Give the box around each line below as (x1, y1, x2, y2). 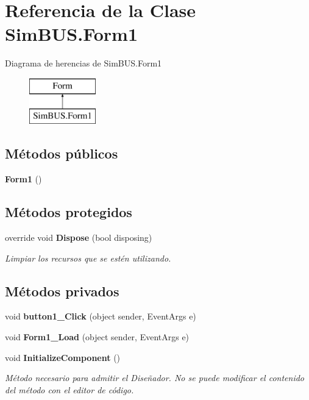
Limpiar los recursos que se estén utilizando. (5, 251, 171, 264)
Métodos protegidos (5, 202, 132, 221)
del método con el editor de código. (5, 383, 134, 396)
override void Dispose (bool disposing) (5, 231, 152, 244)
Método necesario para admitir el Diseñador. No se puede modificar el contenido (5, 371, 305, 384)
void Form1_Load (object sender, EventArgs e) (5, 330, 190, 343)
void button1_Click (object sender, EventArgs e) (5, 310, 196, 323)
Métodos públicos (5, 144, 118, 163)
